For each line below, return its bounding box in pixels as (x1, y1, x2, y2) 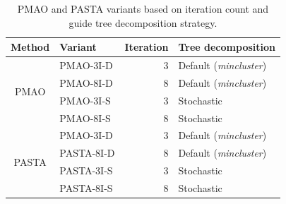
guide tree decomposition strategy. (68, 15, 218, 30)
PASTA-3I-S (59, 163, 113, 178)
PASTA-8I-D (59, 145, 115, 160)
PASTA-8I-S (59, 180, 113, 195)
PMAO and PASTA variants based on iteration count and (17, 1, 269, 16)
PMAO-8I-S (59, 110, 111, 125)
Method (11, 40, 50, 54)
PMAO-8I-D (59, 75, 113, 90)
